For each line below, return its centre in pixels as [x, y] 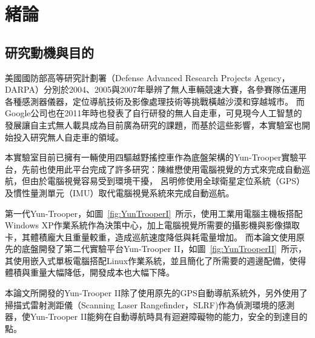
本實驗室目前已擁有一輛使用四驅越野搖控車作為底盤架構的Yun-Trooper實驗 [152, 157]
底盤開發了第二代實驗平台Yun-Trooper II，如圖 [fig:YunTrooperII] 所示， [164, 249]
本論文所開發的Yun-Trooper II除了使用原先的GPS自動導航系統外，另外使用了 [156, 293]
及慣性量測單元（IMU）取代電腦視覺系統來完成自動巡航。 [120, 192]
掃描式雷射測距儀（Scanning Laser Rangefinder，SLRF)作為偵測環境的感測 [150, 304]
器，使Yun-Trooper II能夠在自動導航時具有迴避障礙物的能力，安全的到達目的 [156, 316]
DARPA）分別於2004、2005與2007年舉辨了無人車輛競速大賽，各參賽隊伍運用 [156, 89]
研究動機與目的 [49, 52]
